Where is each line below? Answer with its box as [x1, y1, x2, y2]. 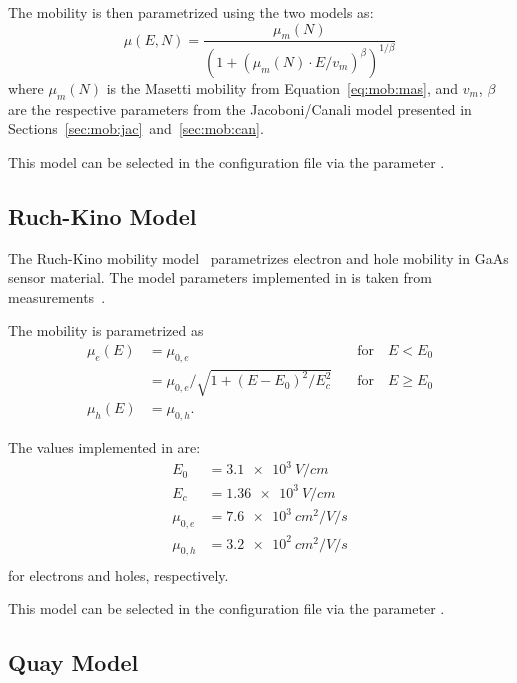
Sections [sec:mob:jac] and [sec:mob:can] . [8, 118, 264, 139]
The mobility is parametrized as [8, 320, 204, 341]
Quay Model [8, 647, 139, 678]
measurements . [8, 286, 106, 307]
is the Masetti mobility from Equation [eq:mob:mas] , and [106, 77, 458, 98]
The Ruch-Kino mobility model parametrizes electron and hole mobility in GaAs [8, 247, 509, 268]
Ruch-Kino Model [8, 200, 197, 231]
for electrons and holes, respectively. [8, 564, 229, 585]
